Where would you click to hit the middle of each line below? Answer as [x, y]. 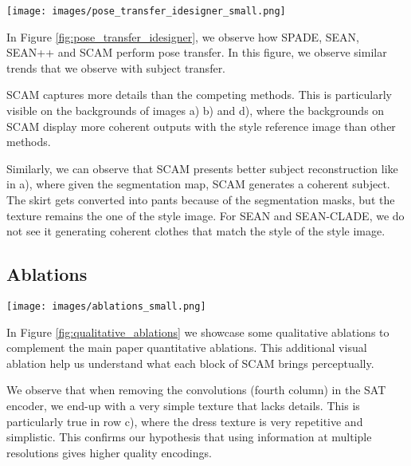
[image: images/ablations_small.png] [106, 306]
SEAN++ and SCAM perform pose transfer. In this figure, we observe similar [197, 52]
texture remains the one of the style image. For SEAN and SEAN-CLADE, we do [205, 215]
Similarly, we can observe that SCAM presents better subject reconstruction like [202, 168]
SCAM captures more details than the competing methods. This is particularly [199, 95]
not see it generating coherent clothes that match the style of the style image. [196, 231]
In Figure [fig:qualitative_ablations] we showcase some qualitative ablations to [198, 332]
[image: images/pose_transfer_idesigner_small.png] [146, 11]
